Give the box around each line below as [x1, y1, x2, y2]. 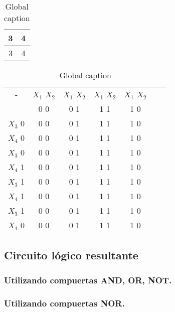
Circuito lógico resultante [4, 247, 138, 263]
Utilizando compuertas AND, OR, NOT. [4, 273, 172, 286]
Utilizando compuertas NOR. [4, 296, 125, 309]
